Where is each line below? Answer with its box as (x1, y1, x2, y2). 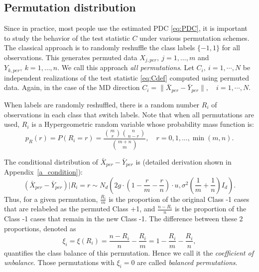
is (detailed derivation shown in (135, 156, 232, 167)
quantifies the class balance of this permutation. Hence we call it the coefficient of (4, 247, 254, 258)
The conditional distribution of (4, 156, 98, 167)
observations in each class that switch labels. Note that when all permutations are (4, 109, 254, 119)
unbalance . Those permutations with (4, 257, 115, 268)
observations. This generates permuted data (4, 52, 137, 62)
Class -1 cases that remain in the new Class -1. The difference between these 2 (4, 213, 243, 224)
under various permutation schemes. (139, 32, 250, 43)
